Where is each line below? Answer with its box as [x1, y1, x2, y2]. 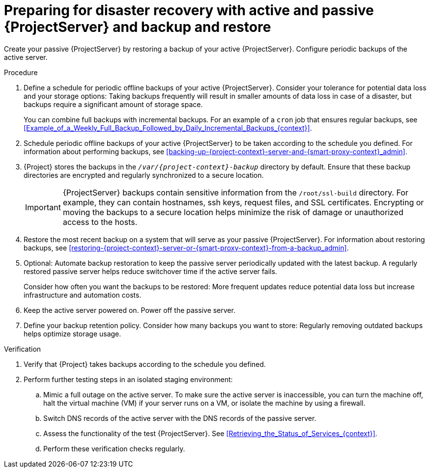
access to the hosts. [62, 217, 138, 227]
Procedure [4, 68, 38, 77]
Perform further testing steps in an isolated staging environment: [24, 375, 233, 384]
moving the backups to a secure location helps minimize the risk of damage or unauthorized [62, 207, 403, 217]
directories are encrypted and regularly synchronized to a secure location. [24, 170, 264, 179]
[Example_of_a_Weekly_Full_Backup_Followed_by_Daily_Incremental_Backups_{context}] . [24, 123, 312, 132]
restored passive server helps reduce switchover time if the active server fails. [24, 267, 277, 276]
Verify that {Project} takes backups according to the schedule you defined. [24, 360, 266, 368]
